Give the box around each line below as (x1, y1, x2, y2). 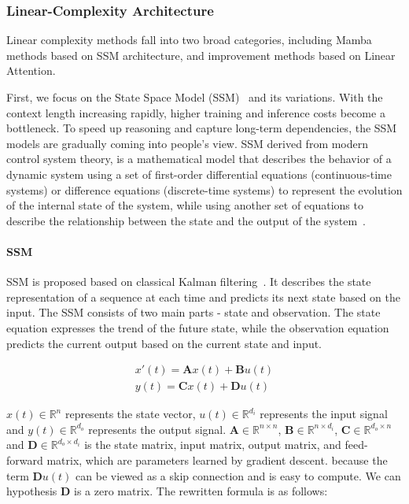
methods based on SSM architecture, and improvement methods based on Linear (6, 46, 396, 63)
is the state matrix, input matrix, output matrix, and (84, 436, 341, 453)
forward (6, 451, 43, 468)
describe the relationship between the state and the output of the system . (6, 212, 367, 228)
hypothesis (6, 483, 57, 499)
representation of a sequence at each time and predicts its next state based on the (6, 288, 401, 305)
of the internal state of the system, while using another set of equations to (6, 197, 363, 213)
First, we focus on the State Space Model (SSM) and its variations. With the (6, 89, 383, 105)
